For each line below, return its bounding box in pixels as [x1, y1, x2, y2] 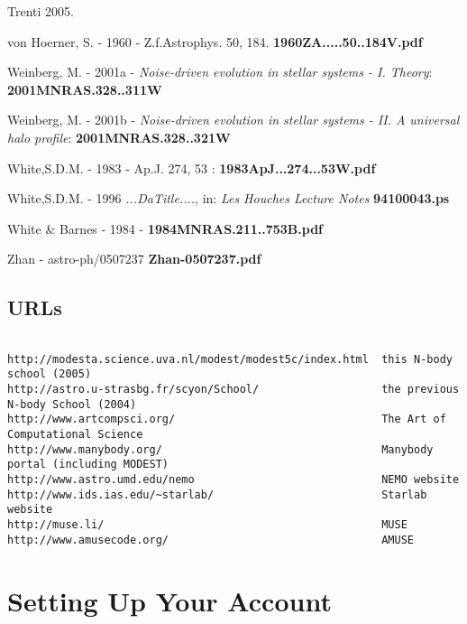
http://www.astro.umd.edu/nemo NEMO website [7, 473, 460, 487]
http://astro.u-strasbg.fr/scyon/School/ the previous [7, 383, 460, 396]
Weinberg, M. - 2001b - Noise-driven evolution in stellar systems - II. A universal [7, 110, 460, 129]
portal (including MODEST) [7, 458, 169, 471]
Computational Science [7, 428, 143, 442]
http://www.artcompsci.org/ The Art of [7, 413, 446, 426]
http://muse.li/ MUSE [7, 518, 407, 532]
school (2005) [7, 368, 92, 381]
